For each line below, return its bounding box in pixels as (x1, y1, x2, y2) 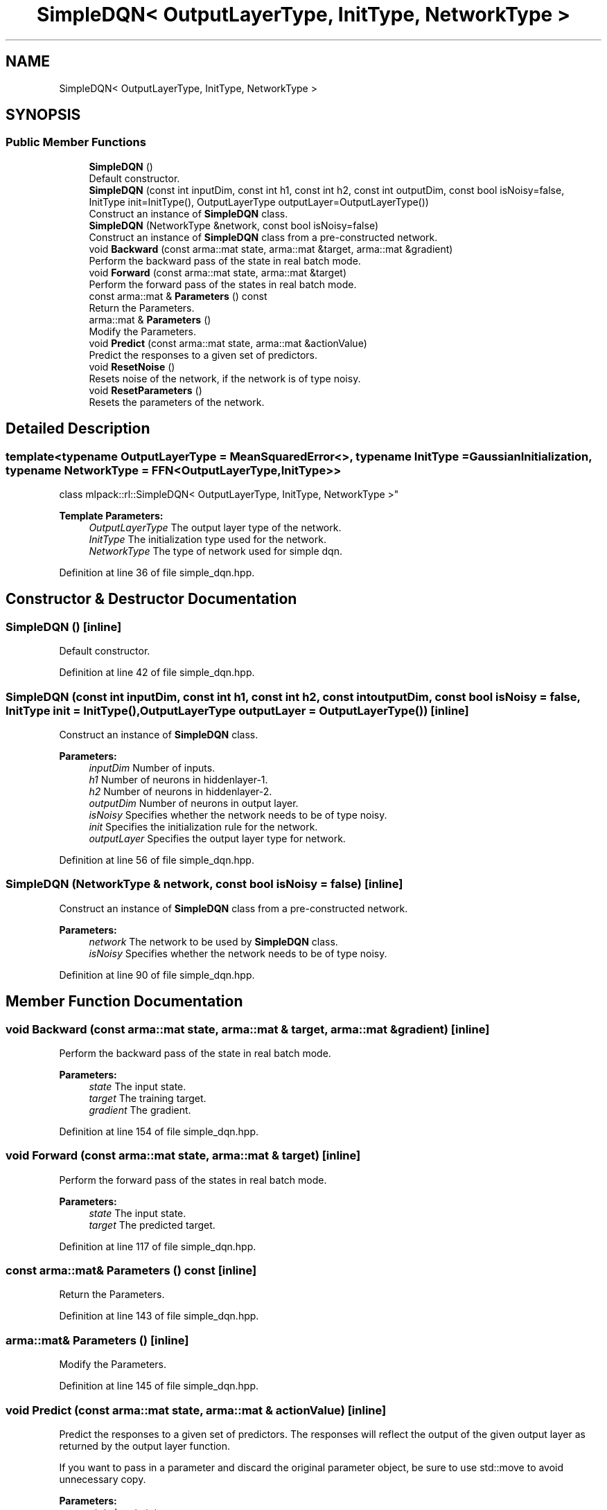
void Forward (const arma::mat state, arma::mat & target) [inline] (6, 1148, 361, 1163)
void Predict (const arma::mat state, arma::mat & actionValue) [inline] (6, 1403, 387, 1417)
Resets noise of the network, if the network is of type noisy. (89, 372, 361, 384)
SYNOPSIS (6, 106, 81, 124)
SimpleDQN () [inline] (6, 619, 122, 634)
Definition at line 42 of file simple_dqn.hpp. (59, 666, 255, 679)
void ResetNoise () (89, 360, 175, 373)
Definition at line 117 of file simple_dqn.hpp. (59, 1240, 256, 1252)
